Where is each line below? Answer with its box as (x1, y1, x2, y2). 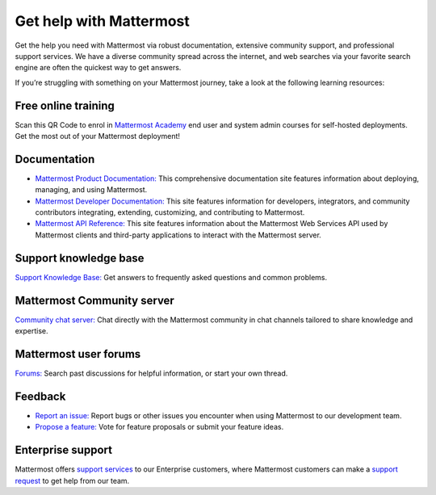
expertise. (15, 326, 48, 336)
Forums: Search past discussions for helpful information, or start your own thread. (15, 368, 288, 378)
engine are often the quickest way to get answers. (15, 63, 182, 73)
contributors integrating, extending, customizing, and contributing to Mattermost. (35, 208, 305, 217)
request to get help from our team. (15, 476, 130, 485)
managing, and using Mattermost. (35, 185, 148, 195)
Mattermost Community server (15, 293, 175, 307)
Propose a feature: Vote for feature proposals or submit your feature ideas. (35, 422, 284, 432)
